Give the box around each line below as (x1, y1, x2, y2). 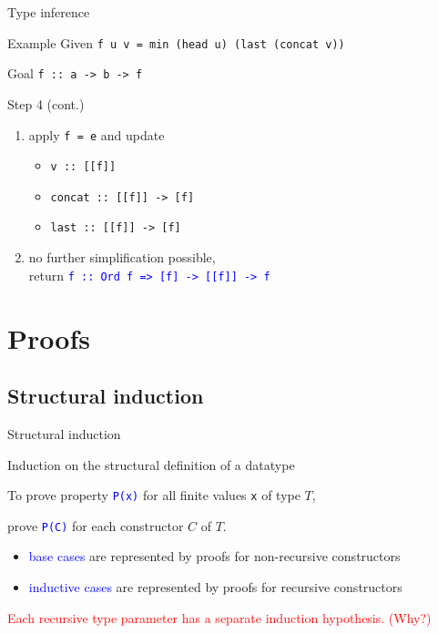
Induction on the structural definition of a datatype (7, 455, 295, 474)
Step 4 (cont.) (7, 94, 85, 113)
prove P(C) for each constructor (7, 516, 184, 535)
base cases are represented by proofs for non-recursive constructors (28, 547, 401, 566)
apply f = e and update (28, 125, 165, 144)
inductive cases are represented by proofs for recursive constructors (28, 578, 402, 597)
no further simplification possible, (28, 248, 216, 267)
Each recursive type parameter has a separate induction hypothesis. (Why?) (7, 608, 432, 627)
